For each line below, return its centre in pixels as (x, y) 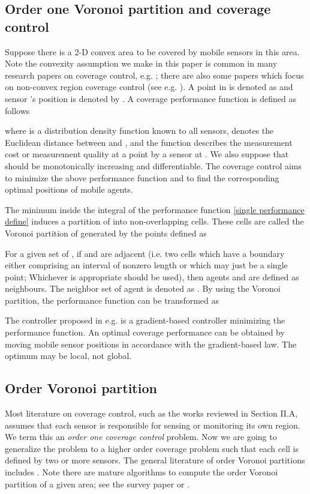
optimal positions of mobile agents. (69, 189)
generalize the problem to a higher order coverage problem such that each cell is (152, 448)
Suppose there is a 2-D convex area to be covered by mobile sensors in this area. (152, 51)
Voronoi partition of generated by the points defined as (106, 233)
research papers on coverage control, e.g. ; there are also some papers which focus (154, 75)
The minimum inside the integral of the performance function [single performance (155, 209)
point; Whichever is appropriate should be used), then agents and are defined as (152, 276)
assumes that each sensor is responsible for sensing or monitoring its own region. (153, 425)
